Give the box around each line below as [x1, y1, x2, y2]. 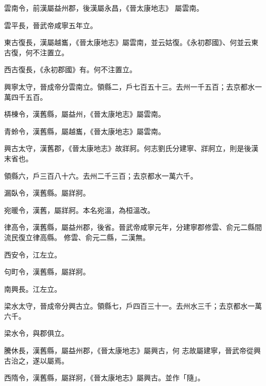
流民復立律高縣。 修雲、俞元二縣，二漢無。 [4, 231, 150, 242]
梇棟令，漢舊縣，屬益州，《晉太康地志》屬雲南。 [4, 109, 165, 119]
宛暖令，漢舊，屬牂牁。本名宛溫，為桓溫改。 [4, 204, 154, 215]
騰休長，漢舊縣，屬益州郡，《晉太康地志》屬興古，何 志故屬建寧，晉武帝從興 [4, 345, 261, 356]
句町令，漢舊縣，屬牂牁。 [4, 266, 90, 277]
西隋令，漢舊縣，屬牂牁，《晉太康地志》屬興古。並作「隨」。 [4, 372, 205, 383]
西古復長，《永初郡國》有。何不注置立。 [4, 64, 137, 75]
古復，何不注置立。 [4, 47, 69, 57]
